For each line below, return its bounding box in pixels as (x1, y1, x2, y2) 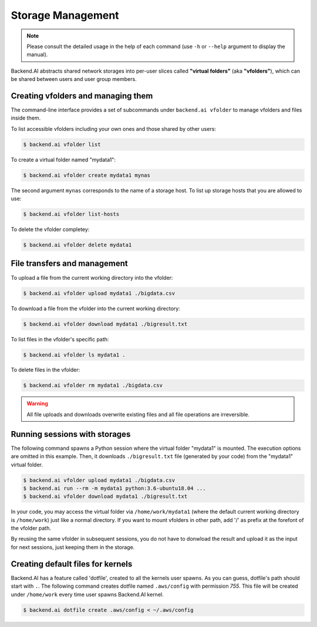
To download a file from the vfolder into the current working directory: (11, 305, 180, 312)
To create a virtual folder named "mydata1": (11, 156, 116, 163)
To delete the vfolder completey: (11, 226, 90, 233)
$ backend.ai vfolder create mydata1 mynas (23, 172, 151, 178)
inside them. (11, 114, 41, 121)
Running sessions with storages (11, 429, 131, 439)
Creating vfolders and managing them (11, 91, 153, 101)
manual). (26, 51, 48, 58)
